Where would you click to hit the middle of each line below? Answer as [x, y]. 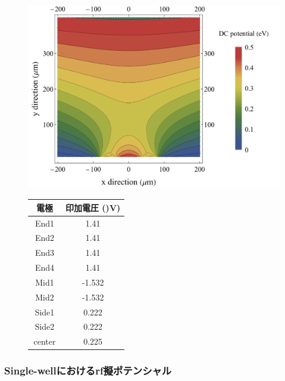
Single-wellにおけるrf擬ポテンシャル [88, 371]
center [45, 341]
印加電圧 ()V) [93, 207]
